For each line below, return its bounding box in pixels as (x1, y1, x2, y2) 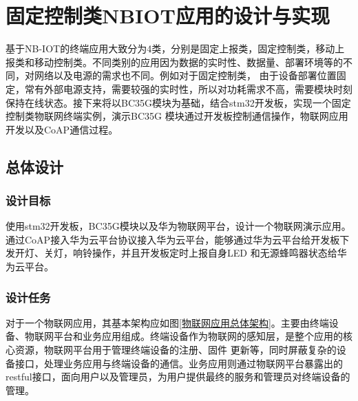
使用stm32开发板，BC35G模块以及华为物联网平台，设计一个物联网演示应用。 (6, 219, 351, 233)
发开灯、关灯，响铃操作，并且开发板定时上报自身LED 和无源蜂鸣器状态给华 (6, 246, 347, 260)
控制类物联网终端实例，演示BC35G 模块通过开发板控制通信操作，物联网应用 (6, 109, 348, 123)
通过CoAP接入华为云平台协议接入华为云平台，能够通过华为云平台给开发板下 (6, 232, 350, 246)
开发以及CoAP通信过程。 (6, 122, 118, 136)
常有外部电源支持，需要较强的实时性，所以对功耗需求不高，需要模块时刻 (24, 81, 352, 96)
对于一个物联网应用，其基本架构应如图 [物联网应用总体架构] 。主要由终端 (6, 315, 329, 329)
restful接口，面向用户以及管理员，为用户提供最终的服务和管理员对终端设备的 (6, 369, 350, 384)
